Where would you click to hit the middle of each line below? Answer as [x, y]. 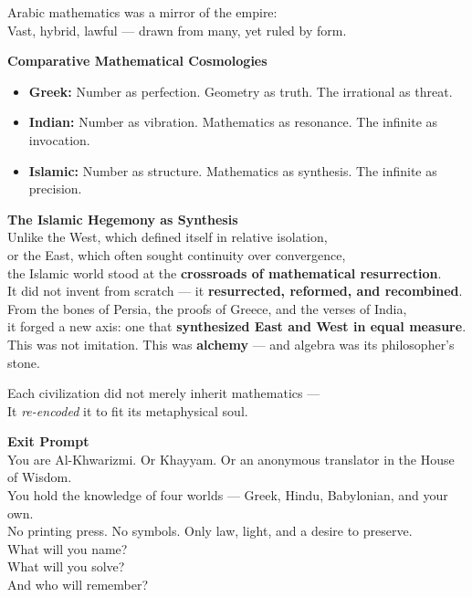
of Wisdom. [40, 477]
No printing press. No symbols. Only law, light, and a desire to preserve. [210, 531]
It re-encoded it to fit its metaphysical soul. [128, 410]
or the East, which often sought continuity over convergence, [177, 254]
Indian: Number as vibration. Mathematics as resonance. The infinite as [233, 122]
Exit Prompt [48, 441]
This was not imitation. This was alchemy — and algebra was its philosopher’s [231, 344]
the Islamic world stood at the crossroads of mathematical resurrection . [225, 272]
